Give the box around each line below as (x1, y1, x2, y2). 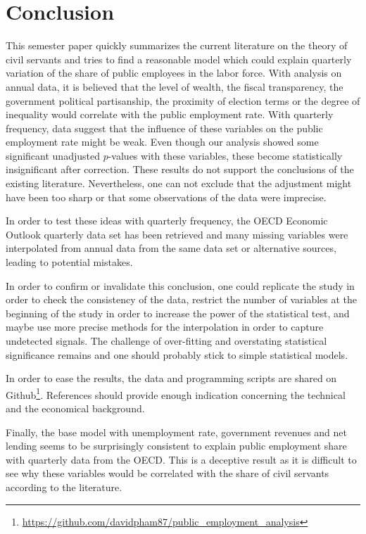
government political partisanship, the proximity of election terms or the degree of (6, 93, 360, 108)
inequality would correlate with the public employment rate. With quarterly (6, 107, 334, 122)
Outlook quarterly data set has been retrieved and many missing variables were (6, 227, 348, 241)
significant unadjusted (6, 148, 100, 163)
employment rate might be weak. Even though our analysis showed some (6, 134, 319, 149)
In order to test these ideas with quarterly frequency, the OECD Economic (6, 213, 328, 228)
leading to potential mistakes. (6, 255, 133, 269)
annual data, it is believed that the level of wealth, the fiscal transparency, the (6, 79, 343, 94)
